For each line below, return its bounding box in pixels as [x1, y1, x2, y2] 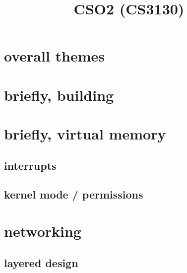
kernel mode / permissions [4, 187, 143, 202]
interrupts [4, 157, 57, 173]
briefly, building [4, 84, 114, 105]
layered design [4, 255, 78, 270]
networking [4, 221, 81, 241]
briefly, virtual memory [4, 124, 166, 144]
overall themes [4, 46, 105, 66]
